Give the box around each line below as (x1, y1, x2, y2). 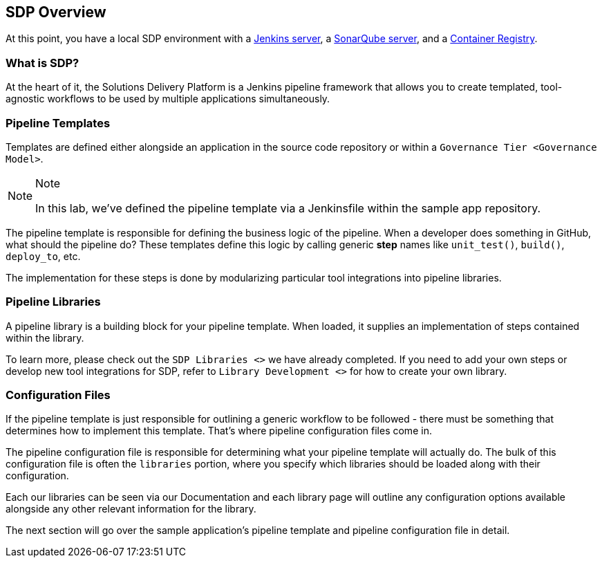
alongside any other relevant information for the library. (6, 503, 256, 515)
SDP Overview (6, 3, 106, 21)
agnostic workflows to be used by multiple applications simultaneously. (6, 93, 330, 105)
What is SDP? (6, 55, 79, 70)
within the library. (6, 331, 84, 344)
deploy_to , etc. (6, 250, 81, 262)
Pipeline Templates (6, 116, 111, 130)
